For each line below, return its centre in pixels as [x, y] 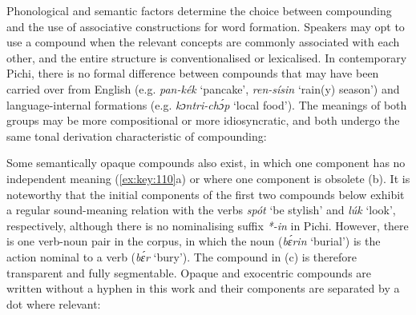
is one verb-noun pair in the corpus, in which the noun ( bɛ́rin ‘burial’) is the [194, 241]
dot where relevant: [54, 303]
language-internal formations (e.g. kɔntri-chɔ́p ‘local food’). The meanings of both [207, 104]
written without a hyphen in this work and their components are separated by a [203, 288]
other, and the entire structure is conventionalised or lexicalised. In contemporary [207, 57]
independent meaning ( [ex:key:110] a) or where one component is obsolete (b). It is [208, 178]
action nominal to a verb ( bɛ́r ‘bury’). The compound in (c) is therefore [182, 256]
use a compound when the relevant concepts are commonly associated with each [203, 42]
